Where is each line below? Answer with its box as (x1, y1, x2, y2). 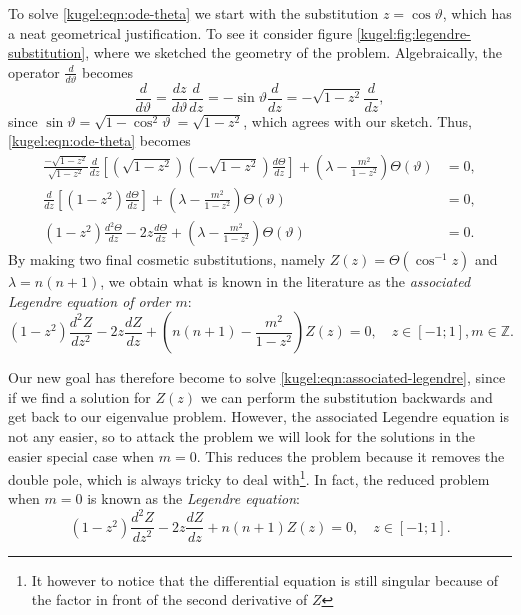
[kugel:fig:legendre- (356, 22, 471, 43)
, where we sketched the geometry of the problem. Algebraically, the (85, 42, 502, 63)
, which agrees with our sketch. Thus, (243, 110, 472, 131)
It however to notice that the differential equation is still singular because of (31, 569, 499, 590)
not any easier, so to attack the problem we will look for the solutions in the (8, 425, 476, 446)
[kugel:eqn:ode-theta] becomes (8, 130, 191, 151)
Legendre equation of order (8, 290, 171, 311)
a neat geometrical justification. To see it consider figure (8, 22, 353, 43)
